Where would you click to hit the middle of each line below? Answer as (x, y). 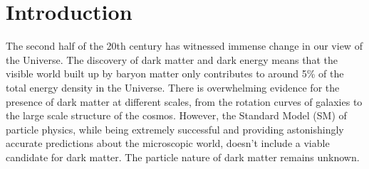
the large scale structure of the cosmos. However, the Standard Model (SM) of (176, 115)
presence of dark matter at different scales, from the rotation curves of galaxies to (184, 101)
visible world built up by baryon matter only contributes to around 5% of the (175, 73)
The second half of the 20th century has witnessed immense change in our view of (184, 46)
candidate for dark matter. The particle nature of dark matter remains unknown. (183, 157)
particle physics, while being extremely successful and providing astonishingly (175, 129)
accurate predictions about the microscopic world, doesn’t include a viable (168, 143)
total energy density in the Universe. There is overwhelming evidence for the (173, 87)
